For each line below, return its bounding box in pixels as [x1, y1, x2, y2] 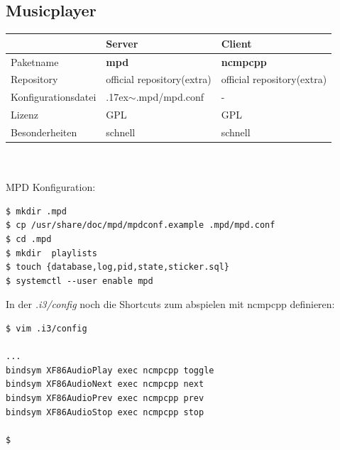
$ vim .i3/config [6, 323, 87, 334]
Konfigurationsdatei [11, 89, 97, 104]
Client [221, 35, 252, 50]
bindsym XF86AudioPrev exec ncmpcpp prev [6, 393, 204, 403]
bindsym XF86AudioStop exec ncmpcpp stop [6, 407, 204, 417]
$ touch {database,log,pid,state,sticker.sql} [6, 262, 229, 273]
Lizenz [11, 107, 39, 122]
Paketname [11, 54, 59, 69]
